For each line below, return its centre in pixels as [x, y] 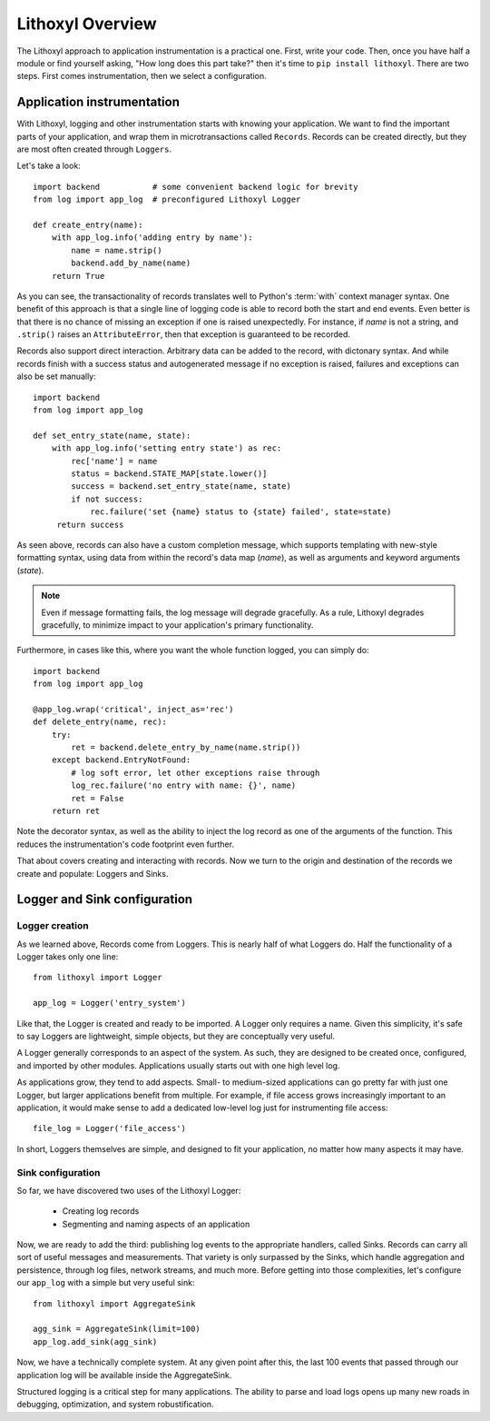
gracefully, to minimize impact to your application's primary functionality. [177, 625]
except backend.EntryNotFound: [121, 760]
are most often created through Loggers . [94, 149]
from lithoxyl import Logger [98, 978]
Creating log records [101, 1211]
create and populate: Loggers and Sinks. [93, 873]
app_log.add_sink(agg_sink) [95, 1342]
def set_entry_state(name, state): [112, 435]
